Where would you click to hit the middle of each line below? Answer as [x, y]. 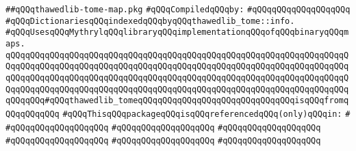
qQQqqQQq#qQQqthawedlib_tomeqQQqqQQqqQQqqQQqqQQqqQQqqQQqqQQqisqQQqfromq [177, 101]
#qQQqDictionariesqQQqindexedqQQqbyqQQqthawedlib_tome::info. [150, 21]
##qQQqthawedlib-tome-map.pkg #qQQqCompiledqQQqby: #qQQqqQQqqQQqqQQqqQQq [178, 10]
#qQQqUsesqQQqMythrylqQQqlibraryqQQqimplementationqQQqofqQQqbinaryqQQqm [177, 32]
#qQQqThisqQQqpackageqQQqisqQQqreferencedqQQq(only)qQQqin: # [206, 114]
